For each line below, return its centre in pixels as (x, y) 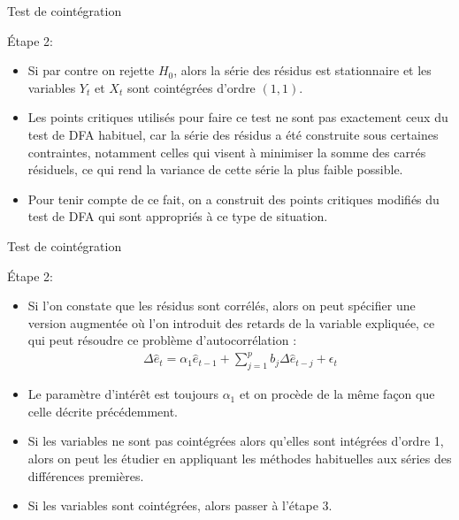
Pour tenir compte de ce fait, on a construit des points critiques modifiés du (233, 199)
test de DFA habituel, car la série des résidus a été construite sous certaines (233, 134)
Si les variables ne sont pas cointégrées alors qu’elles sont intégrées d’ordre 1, (236, 441)
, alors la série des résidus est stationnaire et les (302, 70)
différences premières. (86, 475)
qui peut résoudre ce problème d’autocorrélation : (162, 340)
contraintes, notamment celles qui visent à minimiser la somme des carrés (227, 152)
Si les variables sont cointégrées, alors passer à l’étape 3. (180, 505)
